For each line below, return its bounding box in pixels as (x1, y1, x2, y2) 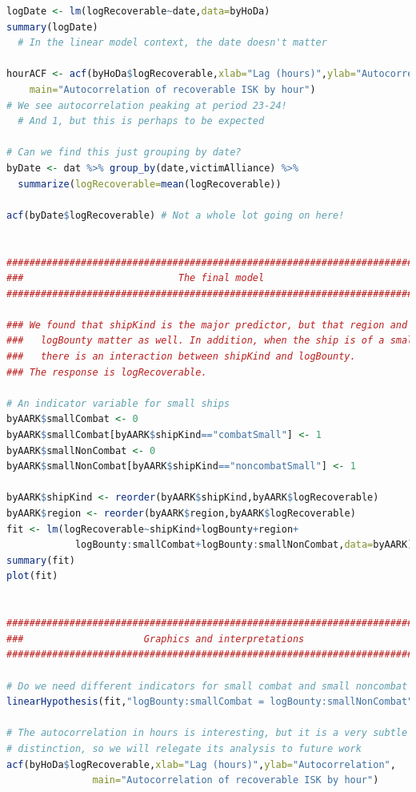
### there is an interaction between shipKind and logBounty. (6, 351, 356, 363)
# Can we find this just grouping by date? (6, 147, 242, 159)
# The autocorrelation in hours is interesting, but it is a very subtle (6, 727, 408, 739)
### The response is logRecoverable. (6, 366, 207, 378)
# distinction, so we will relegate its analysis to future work (6, 742, 362, 754)
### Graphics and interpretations (6, 633, 305, 645)
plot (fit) (6, 570, 58, 582)
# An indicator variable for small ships (6, 397, 230, 409)
